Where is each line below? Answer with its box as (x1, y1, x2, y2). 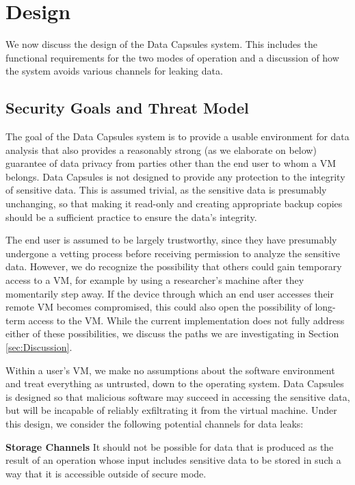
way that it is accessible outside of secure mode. (5, 466, 207, 480)
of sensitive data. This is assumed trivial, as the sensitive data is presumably (5, 183, 327, 197)
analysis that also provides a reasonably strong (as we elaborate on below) (5, 142, 317, 157)
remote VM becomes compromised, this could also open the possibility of (5, 300, 312, 314)
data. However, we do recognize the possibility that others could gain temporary (5, 259, 342, 274)
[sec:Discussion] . (5, 340, 73, 354)
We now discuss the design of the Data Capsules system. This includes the (5, 37, 317, 51)
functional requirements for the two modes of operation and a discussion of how (5, 50, 339, 64)
